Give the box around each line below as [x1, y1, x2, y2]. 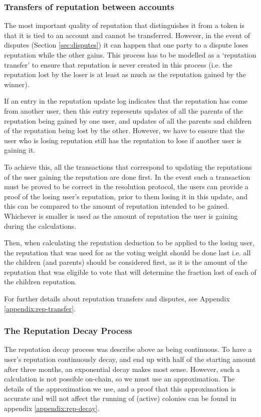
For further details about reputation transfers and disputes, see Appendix [4, 293, 230, 304]
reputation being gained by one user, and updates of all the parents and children [4, 115, 251, 126]
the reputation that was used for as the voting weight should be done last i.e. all [4, 247, 251, 257]
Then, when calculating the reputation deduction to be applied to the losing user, [4, 237, 254, 248]
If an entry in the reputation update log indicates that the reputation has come [4, 96, 248, 106]
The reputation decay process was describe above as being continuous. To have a [4, 344, 252, 354]
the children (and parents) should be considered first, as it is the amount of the [4, 257, 247, 267]
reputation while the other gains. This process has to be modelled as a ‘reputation [4, 50, 256, 60]
